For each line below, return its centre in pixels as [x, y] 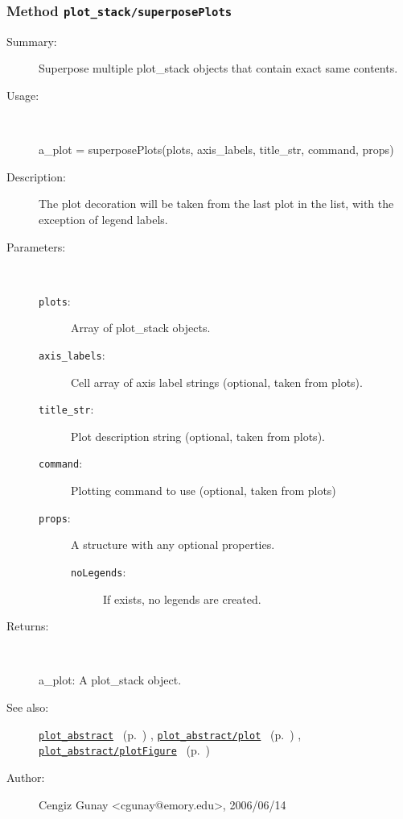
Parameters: [36, 246]
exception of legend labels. [103, 219]
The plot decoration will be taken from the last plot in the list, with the [216, 204]
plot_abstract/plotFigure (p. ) [125, 750]
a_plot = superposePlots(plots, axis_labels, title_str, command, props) [216, 150]
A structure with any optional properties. [173, 545]
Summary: [32, 41]
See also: [28, 707]
